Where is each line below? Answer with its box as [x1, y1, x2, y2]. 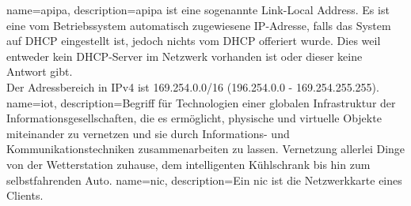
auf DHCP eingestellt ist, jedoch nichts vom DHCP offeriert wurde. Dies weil [6, 32, 381, 49]
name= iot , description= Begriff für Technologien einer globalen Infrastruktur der [6, 94, 396, 110]
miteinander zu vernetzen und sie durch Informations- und [6, 125, 290, 141]
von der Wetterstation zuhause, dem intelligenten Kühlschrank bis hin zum [6, 155, 371, 172]
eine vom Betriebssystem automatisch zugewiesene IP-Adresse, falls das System [6, 17, 391, 33]
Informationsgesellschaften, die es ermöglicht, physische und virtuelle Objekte [6, 110, 382, 126]
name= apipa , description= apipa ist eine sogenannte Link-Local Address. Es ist [6, 2, 390, 17]
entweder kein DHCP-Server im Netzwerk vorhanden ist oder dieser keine [6, 47, 363, 64]
